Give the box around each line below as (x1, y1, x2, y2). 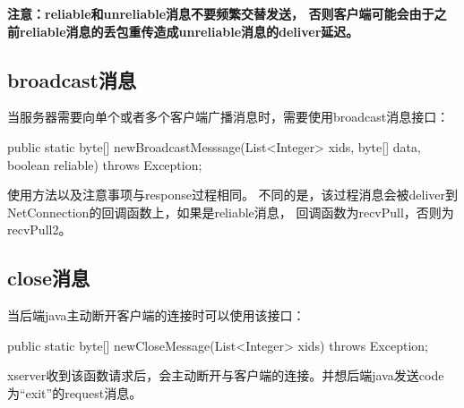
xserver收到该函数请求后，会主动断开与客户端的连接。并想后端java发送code (7, 366, 444, 385)
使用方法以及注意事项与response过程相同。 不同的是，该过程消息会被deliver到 (7, 185, 459, 204)
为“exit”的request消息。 (7, 383, 142, 402)
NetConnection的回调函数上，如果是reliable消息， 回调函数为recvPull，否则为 (7, 202, 454, 221)
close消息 (7, 264, 90, 292)
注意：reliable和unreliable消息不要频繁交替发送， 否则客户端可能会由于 (7, 4, 434, 22)
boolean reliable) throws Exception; (7, 155, 202, 174)
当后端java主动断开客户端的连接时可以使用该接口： (7, 306, 305, 325)
